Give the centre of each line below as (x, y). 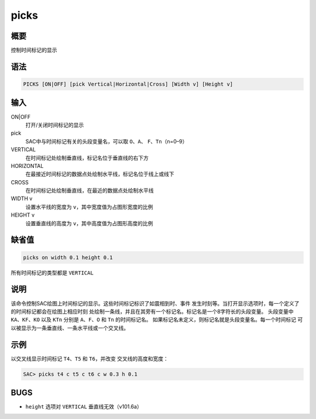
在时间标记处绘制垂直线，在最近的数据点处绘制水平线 (90, 191)
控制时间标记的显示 (34, 50)
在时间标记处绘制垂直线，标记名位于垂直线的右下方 (87, 157)
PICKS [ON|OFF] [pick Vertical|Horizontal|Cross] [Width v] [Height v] (128, 84)
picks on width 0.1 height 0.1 (68, 257)
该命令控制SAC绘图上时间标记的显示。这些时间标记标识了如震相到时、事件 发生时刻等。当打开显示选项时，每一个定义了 (155, 303)
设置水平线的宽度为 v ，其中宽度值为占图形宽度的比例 (89, 207)
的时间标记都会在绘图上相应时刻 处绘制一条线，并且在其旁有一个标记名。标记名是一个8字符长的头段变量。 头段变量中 (152, 311)
